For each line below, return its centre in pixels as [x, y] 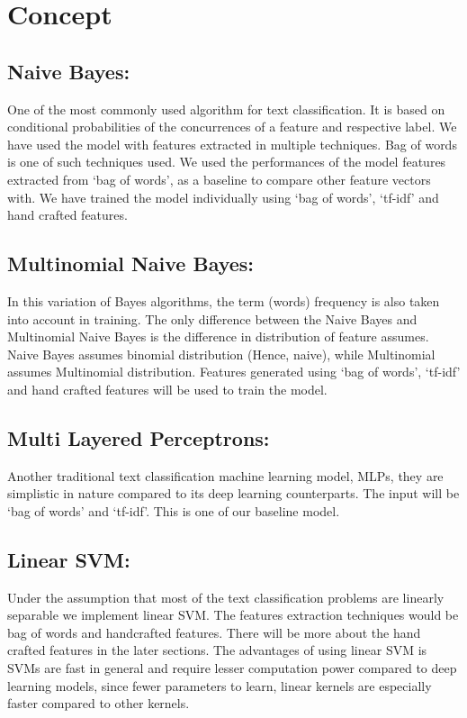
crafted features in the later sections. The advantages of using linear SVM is [217, 650]
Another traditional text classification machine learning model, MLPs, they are [225, 475]
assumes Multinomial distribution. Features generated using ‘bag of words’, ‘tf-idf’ [234, 372]
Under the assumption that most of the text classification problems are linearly [226, 597]
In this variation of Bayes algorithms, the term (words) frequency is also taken [224, 300]
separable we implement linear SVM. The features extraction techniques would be [233, 615]
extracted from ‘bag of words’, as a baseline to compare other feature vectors [219, 179]
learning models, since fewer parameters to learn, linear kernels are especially [220, 685]
